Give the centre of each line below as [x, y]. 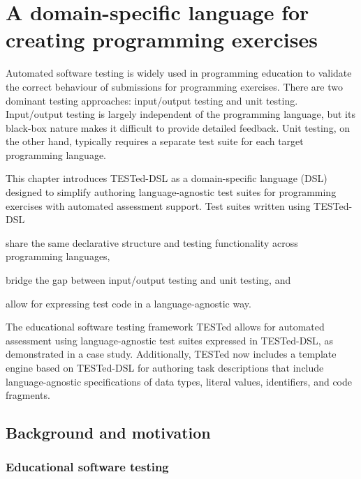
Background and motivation [108, 433]
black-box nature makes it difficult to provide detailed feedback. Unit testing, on [178, 127]
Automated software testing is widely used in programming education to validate [179, 73]
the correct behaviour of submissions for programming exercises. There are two [174, 86]
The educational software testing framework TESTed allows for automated [165, 327]
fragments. [28, 395]
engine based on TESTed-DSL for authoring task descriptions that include [165, 367]
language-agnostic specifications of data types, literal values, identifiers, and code [179, 381]
